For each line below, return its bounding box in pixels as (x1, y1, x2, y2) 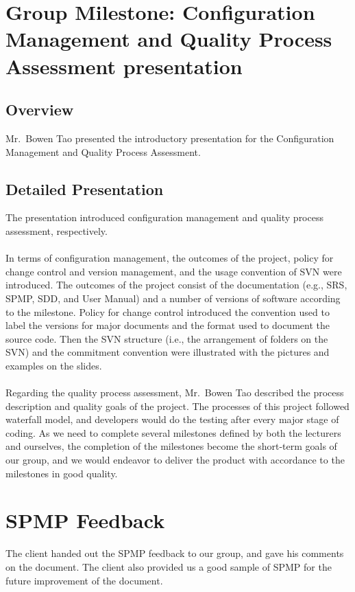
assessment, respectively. (5, 223, 108, 238)
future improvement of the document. (5, 573, 163, 587)
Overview (5, 99, 74, 120)
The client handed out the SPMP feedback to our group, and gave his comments (5, 546, 344, 560)
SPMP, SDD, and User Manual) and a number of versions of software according (5, 291, 341, 305)
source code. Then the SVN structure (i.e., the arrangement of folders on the (5, 331, 328, 345)
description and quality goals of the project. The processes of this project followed (5, 398, 350, 413)
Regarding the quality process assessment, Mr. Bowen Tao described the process (5, 385, 344, 400)
